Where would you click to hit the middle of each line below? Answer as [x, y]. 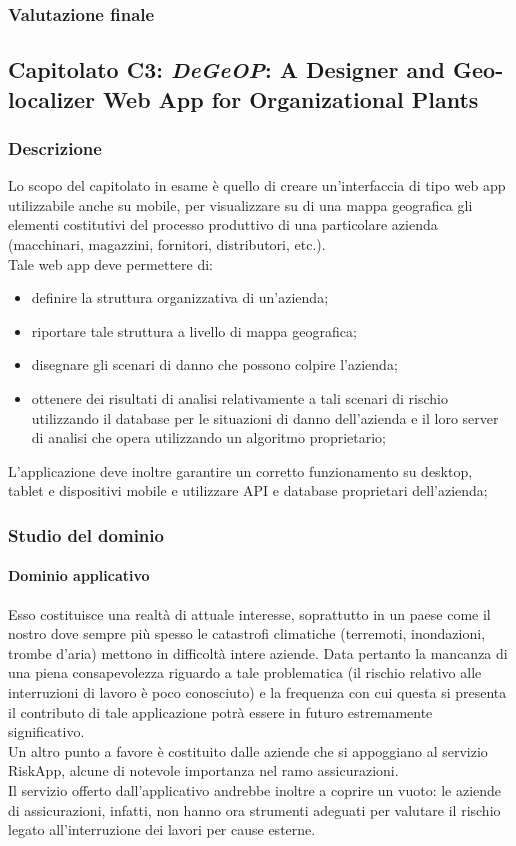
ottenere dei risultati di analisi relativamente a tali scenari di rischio [240, 397]
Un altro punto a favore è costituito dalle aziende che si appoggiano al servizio [248, 750]
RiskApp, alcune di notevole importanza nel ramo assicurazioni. [203, 770]
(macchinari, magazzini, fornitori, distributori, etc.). [167, 244]
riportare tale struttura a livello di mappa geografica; [194, 330]
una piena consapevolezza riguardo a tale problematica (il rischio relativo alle [245, 672]
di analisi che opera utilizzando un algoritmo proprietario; [209, 437]
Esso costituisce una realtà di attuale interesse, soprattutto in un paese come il [249, 613]
